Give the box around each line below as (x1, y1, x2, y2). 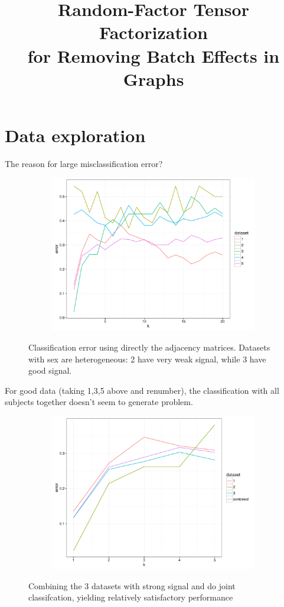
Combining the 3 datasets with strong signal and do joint (28, 579, 236, 592)
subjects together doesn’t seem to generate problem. (5, 396, 193, 408)
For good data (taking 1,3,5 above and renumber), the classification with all (5, 384, 279, 396)
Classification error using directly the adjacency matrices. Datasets (28, 341, 270, 354)
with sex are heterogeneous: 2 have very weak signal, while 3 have (28, 352, 266, 365)
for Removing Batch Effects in (27, 43, 280, 68)
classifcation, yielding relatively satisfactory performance (28, 591, 233, 603)
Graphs (123, 66, 184, 91)
